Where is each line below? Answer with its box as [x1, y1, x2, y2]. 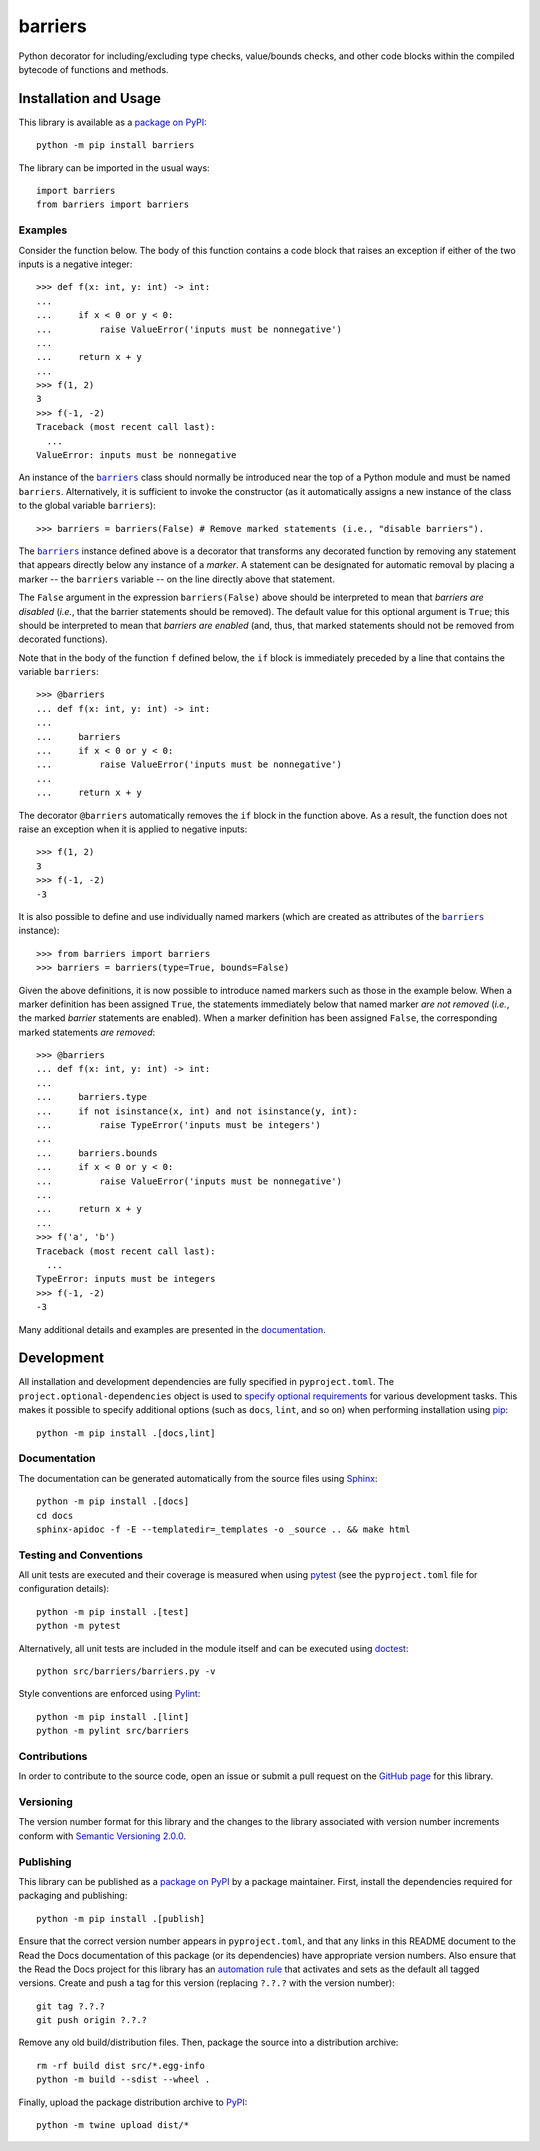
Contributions [18, 1749, 88, 1763]
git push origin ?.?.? [36, 2015, 148, 2026]
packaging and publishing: [18, 1890, 128, 1902]
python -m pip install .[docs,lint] [36, 1427, 216, 1439]
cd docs [36, 1510, 74, 1521]
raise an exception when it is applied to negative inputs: [18, 823, 248, 835]
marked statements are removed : [18, 1026, 156, 1038]
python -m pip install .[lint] [36, 1711, 190, 1722]
